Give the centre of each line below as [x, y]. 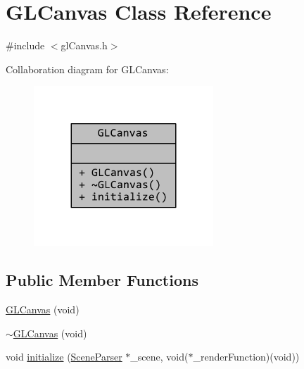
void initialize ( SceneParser [64, 357]
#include [25, 45]
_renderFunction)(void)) [246, 357]
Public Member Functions [102, 280]
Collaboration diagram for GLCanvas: [87, 69]
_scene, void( [159, 357]
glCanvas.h [84, 45]
